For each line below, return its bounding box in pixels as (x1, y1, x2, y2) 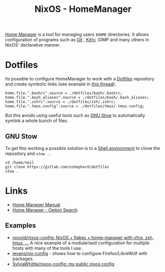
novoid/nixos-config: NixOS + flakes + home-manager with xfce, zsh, (12, 234, 154, 240)
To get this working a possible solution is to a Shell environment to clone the (5, 145, 160, 151)
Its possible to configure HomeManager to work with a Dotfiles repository (5, 76, 155, 82)
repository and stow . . (5, 150, 51, 156)
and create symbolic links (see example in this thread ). (5, 81, 117, 87)
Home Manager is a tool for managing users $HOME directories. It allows (5, 31, 149, 38)
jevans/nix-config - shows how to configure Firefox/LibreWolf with (12, 250, 147, 256)
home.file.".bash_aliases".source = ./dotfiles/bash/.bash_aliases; (5, 95, 149, 100)
